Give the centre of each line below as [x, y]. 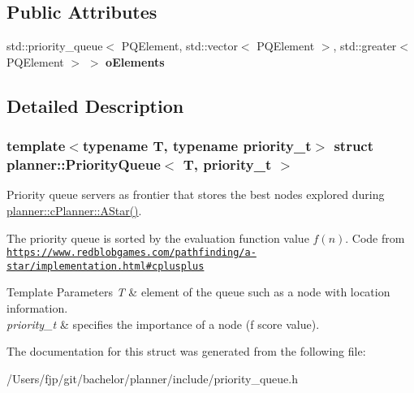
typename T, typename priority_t [197, 146]
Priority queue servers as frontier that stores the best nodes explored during [196, 194]
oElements [135, 61]
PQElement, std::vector [179, 46]
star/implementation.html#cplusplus [106, 266]
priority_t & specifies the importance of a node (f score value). [163, 324]
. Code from [375, 238]
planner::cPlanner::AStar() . [74, 210]
